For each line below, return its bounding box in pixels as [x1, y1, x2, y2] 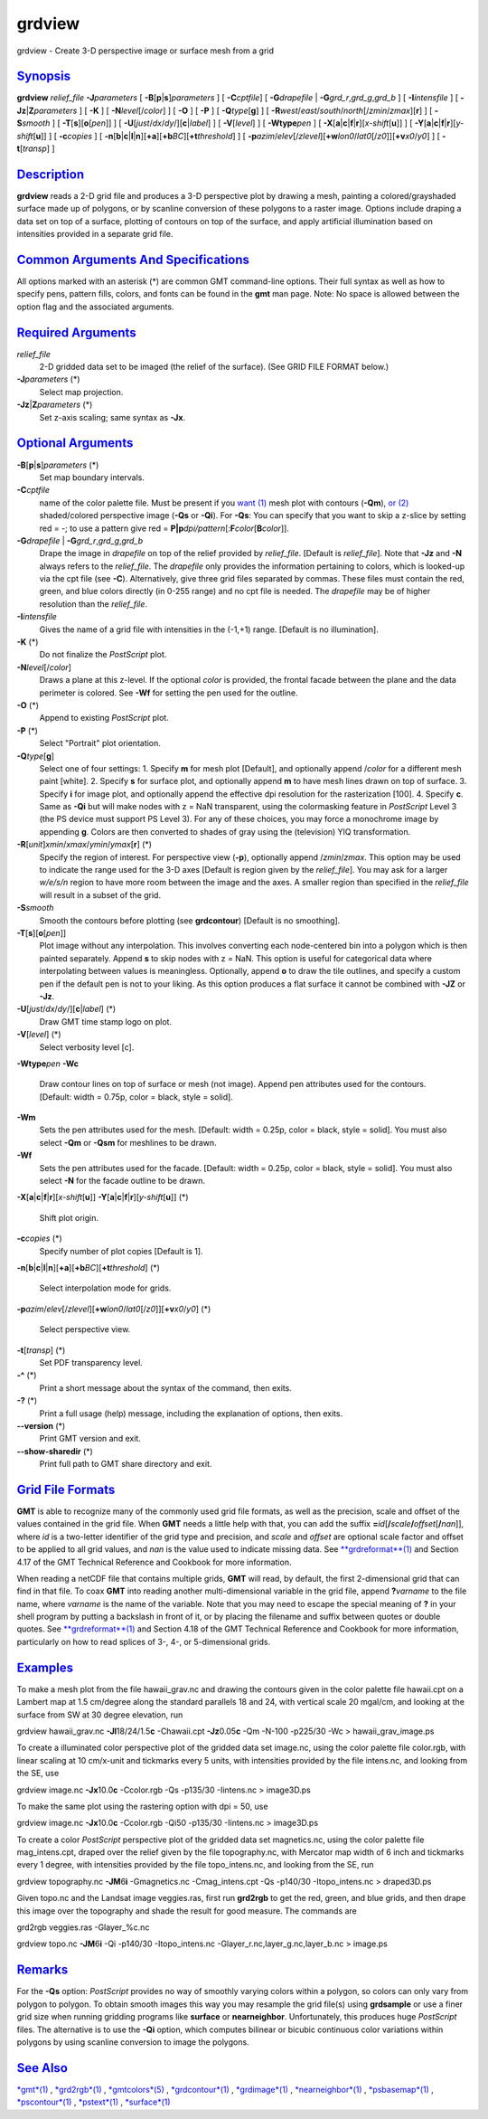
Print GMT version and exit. [39, 1433, 142, 1444]
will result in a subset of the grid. [39, 889, 162, 900]
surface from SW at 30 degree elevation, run [16, 1709, 183, 1720]
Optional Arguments [16, 435, 134, 451]
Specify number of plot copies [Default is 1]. [39, 1245, 203, 1256]
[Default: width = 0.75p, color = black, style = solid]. [39, 1091, 234, 1102]
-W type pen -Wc [16, 1058, 79, 1069]
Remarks [16, 1963, 69, 1978]
